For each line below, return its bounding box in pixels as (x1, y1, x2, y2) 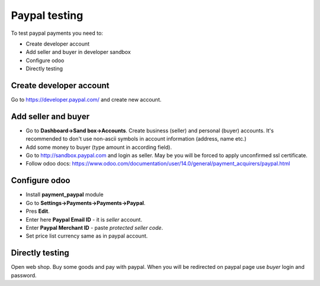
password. (11, 272, 37, 279)
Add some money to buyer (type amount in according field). (25, 144, 172, 151)
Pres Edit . (25, 207, 50, 215)
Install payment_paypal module (25, 191, 104, 198)
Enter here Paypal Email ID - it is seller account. (25, 216, 142, 223)
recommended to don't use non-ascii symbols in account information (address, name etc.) (25, 135, 247, 142)
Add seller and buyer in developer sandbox (25, 48, 131, 56)
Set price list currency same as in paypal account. (25, 232, 148, 239)
